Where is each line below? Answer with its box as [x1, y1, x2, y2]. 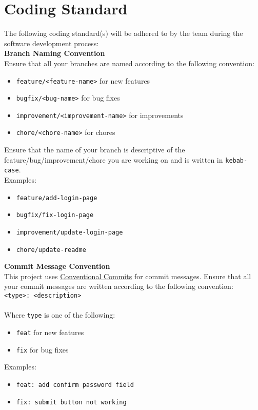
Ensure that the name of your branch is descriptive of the [4, 144, 185, 155]
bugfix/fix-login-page [16, 211, 94, 219]
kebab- [225, 157, 248, 164]
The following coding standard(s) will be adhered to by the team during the [4, 28, 243, 38]
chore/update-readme [16, 246, 86, 253]
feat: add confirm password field [16, 381, 134, 388]
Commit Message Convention [4, 261, 110, 271]
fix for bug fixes [16, 344, 69, 355]
